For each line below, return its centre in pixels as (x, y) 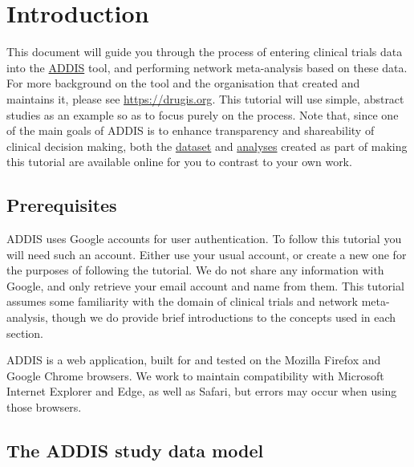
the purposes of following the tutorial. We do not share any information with (195, 270)
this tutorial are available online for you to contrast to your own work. (179, 162)
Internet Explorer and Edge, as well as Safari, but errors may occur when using (202, 391)
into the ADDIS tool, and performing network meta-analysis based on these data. (207, 67)
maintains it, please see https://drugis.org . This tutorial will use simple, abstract (205, 98)
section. (25, 333)
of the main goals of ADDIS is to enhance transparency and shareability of (191, 130)
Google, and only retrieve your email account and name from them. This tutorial (205, 285)
